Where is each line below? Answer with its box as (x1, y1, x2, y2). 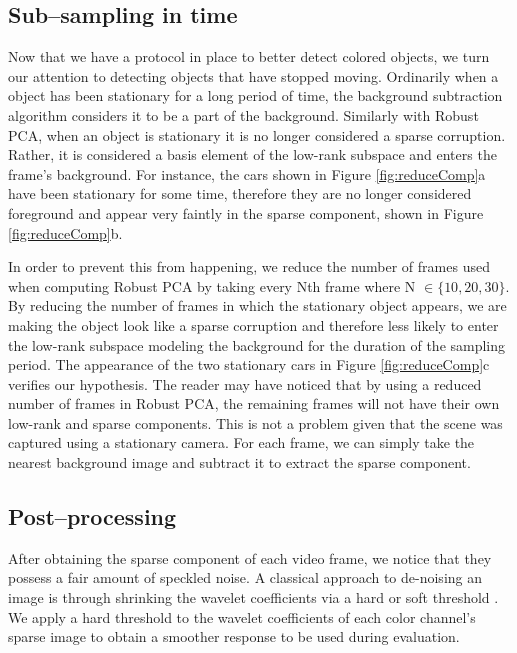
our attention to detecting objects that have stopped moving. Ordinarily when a (8, 65, 499, 86)
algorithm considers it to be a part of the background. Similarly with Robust (8, 104, 479, 125)
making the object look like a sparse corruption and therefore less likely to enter (8, 314, 499, 335)
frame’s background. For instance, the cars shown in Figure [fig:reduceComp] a (8, 163, 486, 184)
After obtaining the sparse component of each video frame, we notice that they (8, 547, 492, 568)
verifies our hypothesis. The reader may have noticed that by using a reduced (8, 373, 482, 394)
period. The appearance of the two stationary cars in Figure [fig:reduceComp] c (8, 354, 490, 375)
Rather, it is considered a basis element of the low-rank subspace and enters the (8, 144, 497, 165)
